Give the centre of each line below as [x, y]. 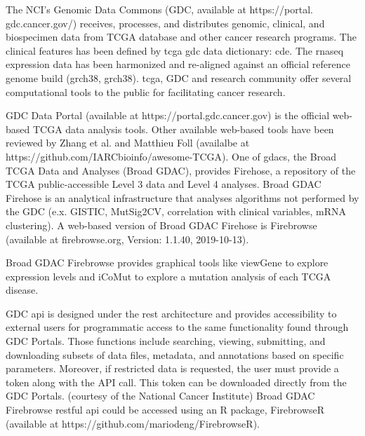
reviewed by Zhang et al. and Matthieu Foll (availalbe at [128, 143]
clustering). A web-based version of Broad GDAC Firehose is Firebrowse [161, 225]
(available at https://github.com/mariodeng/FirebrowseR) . [133, 423]
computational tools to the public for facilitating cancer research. [146, 91]
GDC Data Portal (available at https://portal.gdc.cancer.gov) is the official [168, 115]
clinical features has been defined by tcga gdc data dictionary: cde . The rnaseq [175, 50]
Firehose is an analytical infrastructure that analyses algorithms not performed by [182, 197]
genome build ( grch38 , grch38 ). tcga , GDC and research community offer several [179, 77]
